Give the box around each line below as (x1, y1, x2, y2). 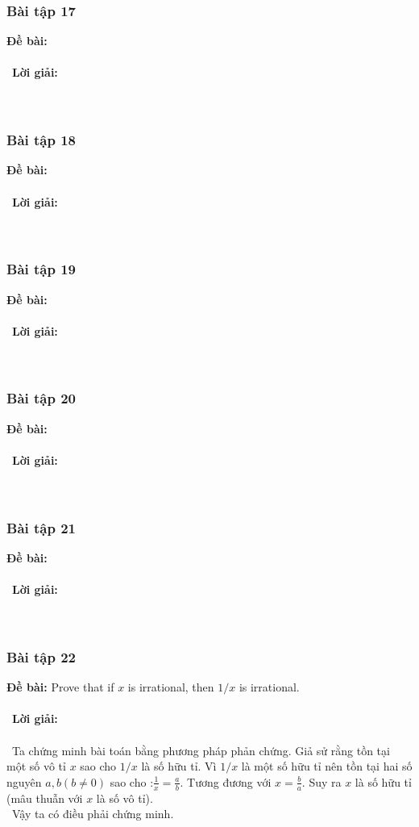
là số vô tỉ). (96, 789, 153, 806)
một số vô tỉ (6, 758, 66, 775)
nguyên (6, 773, 42, 790)
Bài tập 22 (6, 646, 77, 666)
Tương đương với (187, 773, 272, 790)
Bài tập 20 (6, 388, 77, 408)
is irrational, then (127, 679, 214, 695)
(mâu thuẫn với (6, 789, 83, 806)
